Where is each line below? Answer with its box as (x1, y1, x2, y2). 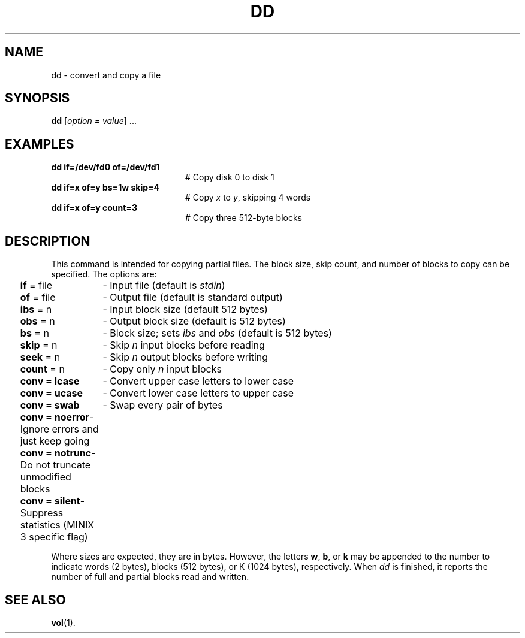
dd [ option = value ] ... (51, 116, 137, 126)
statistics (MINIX (20, 519, 95, 531)
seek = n (20, 351, 61, 364)
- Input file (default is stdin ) (102, 279, 225, 292)
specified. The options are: (51, 269, 157, 280)
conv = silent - (20, 495, 85, 507)
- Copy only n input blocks (102, 363, 222, 376)
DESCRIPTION (5, 233, 90, 249)
